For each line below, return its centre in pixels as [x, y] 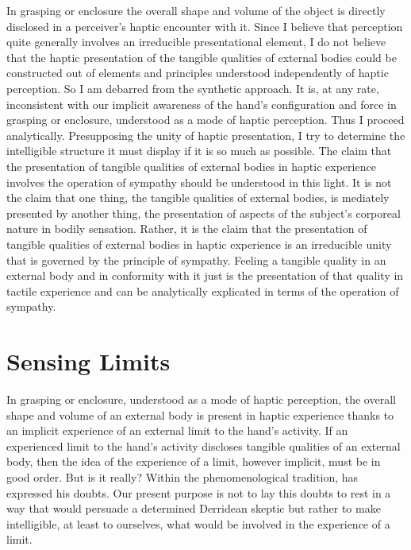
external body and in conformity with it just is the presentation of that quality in [205, 275]
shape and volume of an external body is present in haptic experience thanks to [200, 414]
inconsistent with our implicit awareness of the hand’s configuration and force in [202, 104]
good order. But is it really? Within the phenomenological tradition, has [182, 476]
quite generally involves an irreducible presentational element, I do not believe [196, 42]
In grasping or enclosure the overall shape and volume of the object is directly [196, 10]
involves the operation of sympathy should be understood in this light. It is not [199, 182]
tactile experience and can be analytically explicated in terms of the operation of [203, 290]
